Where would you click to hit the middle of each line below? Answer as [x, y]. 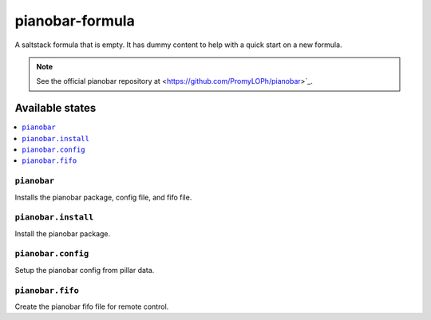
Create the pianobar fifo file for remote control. [92, 306]
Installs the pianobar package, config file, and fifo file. [103, 197]
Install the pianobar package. [63, 233]
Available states [55, 108]
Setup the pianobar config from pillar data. [85, 270]
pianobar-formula [75, 21]
